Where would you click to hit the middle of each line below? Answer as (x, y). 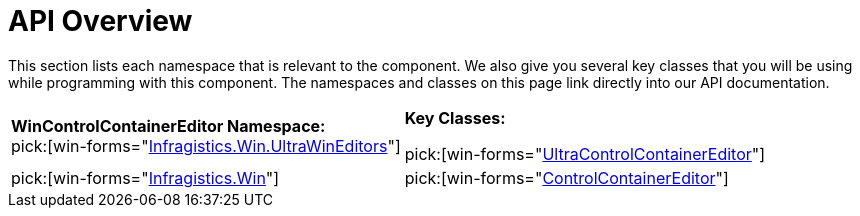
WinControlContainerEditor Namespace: (168, 125)
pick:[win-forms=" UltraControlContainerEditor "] (585, 153)
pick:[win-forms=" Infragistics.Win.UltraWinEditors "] (206, 145)
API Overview (100, 21)
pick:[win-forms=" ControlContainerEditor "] (566, 177)
